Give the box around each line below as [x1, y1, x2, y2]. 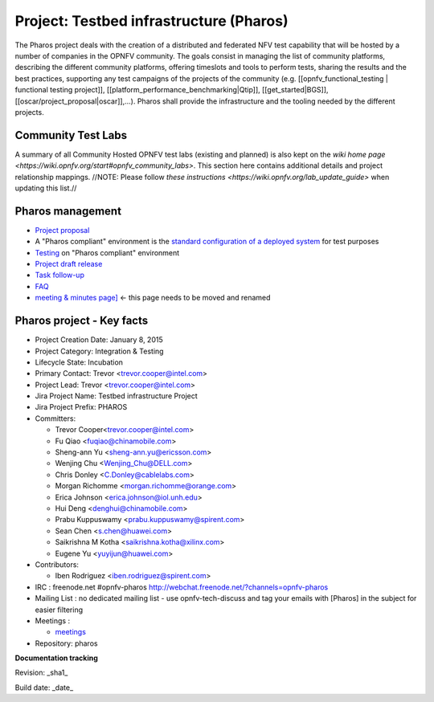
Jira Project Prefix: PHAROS [35, 402, 128, 412]
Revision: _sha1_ [14, 667, 68, 678]
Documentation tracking [14, 653, 98, 663]
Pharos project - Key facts [14, 314, 149, 328]
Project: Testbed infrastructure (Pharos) [14, 12, 289, 30]
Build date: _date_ [14, 683, 74, 692]
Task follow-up [35, 270, 84, 280]
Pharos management [14, 204, 122, 218]
